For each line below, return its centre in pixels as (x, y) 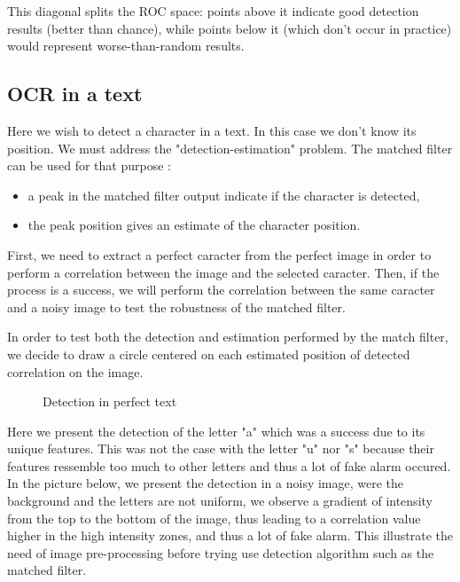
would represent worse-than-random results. (126, 46)
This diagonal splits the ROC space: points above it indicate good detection (213, 11)
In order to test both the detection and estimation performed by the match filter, (228, 337)
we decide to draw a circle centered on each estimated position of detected (209, 354)
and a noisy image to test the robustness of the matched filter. (176, 307)
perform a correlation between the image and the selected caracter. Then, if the (223, 272)
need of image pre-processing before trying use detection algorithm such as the (221, 552)
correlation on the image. (75, 371)
